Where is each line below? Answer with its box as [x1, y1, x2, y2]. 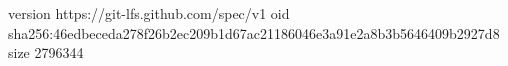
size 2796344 [8, 42, 84, 63]
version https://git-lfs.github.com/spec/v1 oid [8, 3, 290, 23]
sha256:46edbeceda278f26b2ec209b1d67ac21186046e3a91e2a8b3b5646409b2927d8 [8, 22, 500, 43]
